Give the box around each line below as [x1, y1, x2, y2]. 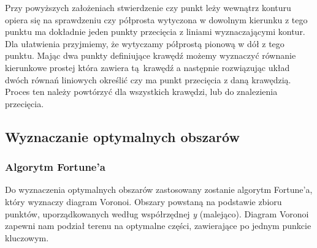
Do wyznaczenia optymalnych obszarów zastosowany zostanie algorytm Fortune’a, [5, 183, 313, 196]
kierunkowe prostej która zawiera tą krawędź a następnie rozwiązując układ [5, 61, 290, 73]
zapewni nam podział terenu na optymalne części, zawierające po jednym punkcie [5, 219, 311, 232]
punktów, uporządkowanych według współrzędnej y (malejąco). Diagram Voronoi [5, 207, 309, 220]
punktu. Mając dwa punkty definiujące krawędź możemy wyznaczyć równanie [5, 49, 296, 62]
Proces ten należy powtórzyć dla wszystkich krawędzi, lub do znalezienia [5, 85, 278, 98]
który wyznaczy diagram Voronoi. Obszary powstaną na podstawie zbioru [5, 195, 282, 208]
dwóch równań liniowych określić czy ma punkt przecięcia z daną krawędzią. [5, 73, 291, 86]
